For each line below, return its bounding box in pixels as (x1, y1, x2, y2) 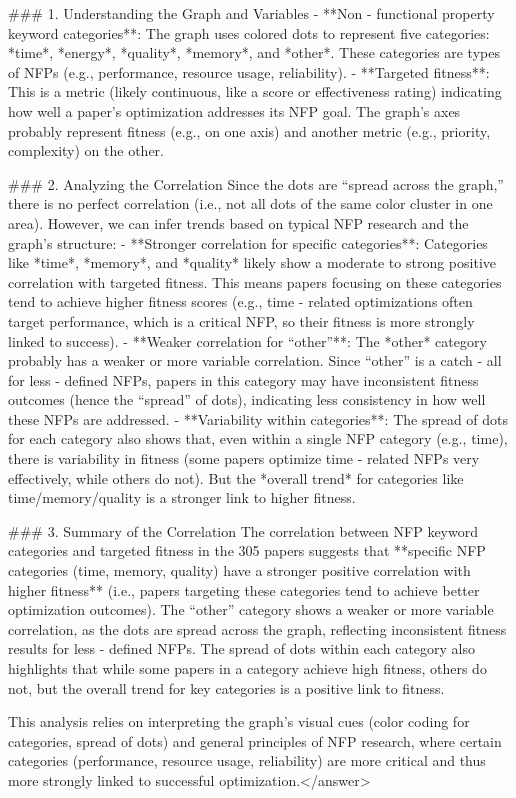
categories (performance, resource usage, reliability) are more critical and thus (8, 750, 486, 771)
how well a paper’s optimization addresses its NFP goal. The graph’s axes (8, 100, 461, 121)
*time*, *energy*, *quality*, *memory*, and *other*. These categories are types (8, 42, 500, 63)
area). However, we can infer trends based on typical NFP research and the (8, 212, 469, 233)
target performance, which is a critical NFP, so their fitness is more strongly (8, 310, 475, 331)
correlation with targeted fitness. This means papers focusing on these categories (8, 271, 502, 292)
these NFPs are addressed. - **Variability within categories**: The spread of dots (8, 408, 509, 429)
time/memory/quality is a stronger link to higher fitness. (8, 487, 356, 508)
